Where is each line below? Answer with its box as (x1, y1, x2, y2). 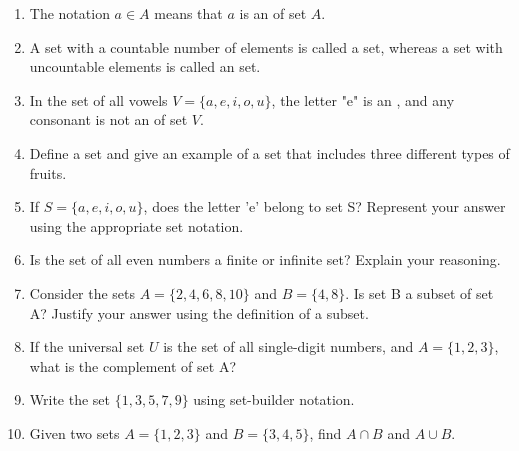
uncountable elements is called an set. (29, 56, 261, 77)
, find (309, 422, 342, 443)
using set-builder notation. (193, 389, 355, 410)
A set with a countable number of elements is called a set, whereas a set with (29, 36, 503, 57)
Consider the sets (29, 282, 136, 303)
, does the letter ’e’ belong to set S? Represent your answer (143, 196, 506, 217)
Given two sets (29, 422, 120, 443)
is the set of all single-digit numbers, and (163, 336, 414, 357)
